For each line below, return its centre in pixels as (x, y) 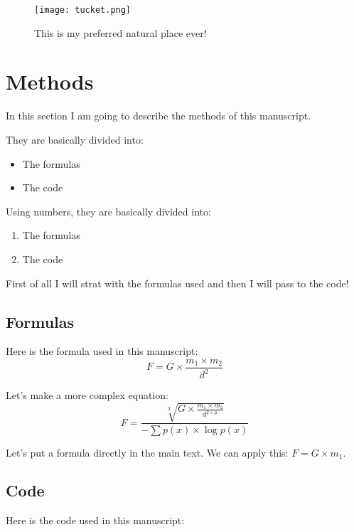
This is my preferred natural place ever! (120, 32)
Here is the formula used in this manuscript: (102, 351)
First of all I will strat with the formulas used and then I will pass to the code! (177, 283)
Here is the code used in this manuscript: (95, 520)
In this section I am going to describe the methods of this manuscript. (159, 116)
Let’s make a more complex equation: (87, 395)
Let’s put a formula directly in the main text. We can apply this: (147, 452)
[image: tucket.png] (83, 10)
